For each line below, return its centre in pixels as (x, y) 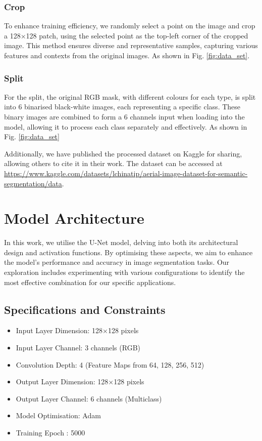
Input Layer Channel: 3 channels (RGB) (78, 348)
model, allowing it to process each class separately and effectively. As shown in (126, 126)
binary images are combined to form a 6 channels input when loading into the (124, 116)
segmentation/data (33, 183)
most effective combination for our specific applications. (90, 282)
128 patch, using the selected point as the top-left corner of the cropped (137, 35)
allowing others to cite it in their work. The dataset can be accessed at (113, 163)
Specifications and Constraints (85, 309)
